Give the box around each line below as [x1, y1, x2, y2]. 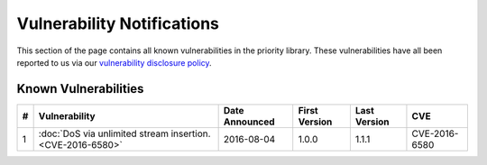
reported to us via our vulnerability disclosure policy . [16, 57, 212, 68]
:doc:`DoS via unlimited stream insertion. [38, 127, 211, 140]
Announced [223, 115, 275, 128]
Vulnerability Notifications [16, 14, 220, 33]
